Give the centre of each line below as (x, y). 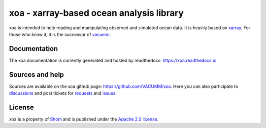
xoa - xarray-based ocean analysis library (97, 13)
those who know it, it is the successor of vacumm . (60, 34)
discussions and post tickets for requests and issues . (63, 93)
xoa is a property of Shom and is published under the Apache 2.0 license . (84, 119)
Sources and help (36, 74)
